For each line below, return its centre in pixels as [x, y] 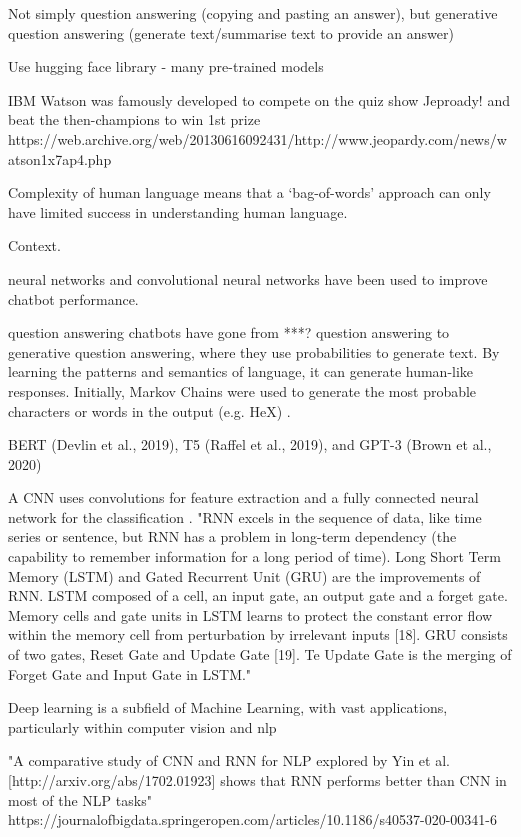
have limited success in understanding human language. [178, 211]
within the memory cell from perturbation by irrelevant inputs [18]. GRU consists [258, 634]
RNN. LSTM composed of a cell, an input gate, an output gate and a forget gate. [258, 595]
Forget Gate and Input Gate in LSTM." [130, 673]
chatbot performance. [73, 298]
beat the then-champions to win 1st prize [134, 119]
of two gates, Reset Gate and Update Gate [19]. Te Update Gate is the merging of [260, 654]
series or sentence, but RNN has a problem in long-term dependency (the [232, 536]
